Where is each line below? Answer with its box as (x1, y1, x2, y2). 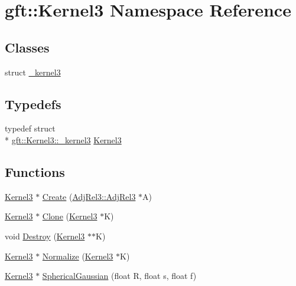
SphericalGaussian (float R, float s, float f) (42, 269, 197, 282)
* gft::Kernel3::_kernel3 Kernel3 (5, 133, 122, 146)
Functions (5, 162, 65, 180)
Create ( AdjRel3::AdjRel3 (42, 190, 136, 202)
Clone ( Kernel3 (42, 210, 97, 222)
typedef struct (5, 122, 56, 134)
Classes (5, 38, 50, 56)
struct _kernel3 (5, 65, 61, 78)
